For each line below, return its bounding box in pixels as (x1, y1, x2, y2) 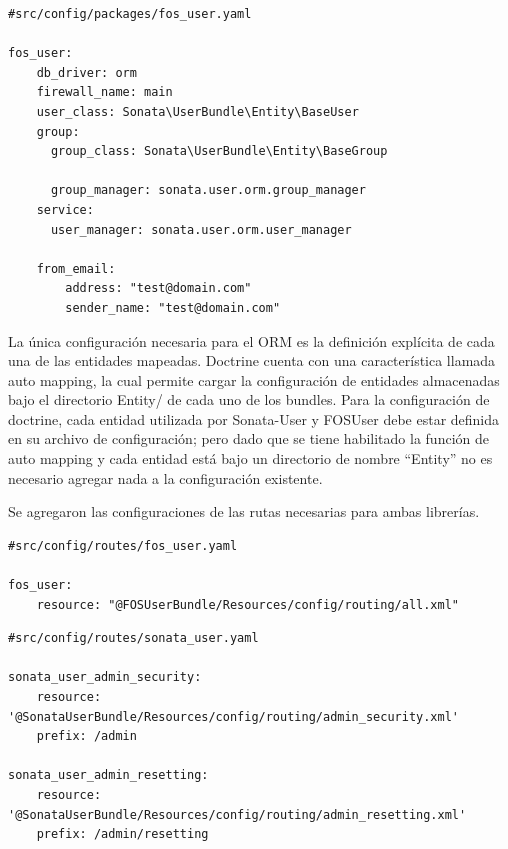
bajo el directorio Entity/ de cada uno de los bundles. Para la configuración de (8, 389, 490, 410)
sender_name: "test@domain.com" (65, 300, 281, 315)
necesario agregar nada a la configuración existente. (8, 467, 323, 488)
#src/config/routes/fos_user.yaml (8, 538, 238, 553)
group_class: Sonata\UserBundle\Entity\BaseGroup (50, 144, 388, 159)
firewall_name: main (36, 85, 173, 100)
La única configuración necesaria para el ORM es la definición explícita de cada (8, 330, 495, 351)
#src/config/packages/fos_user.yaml (8, 7, 252, 21)
